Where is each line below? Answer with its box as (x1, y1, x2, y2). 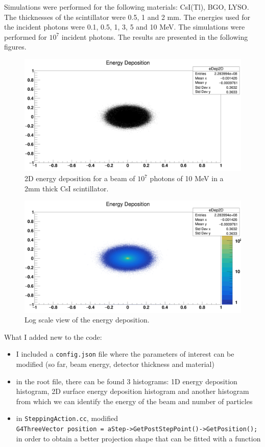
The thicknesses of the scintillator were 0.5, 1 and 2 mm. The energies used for (4, 11, 250, 22)
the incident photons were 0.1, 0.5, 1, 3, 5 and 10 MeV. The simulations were (4, 21, 245, 32)
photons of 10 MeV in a (150, 173, 224, 184)
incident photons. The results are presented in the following (61, 31, 248, 42)
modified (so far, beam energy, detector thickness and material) (16, 359, 214, 369)
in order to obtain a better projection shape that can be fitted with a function (16, 433, 261, 443)
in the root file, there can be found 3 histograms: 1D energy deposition (16, 376, 237, 386)
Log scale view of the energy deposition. (25, 314, 150, 325)
